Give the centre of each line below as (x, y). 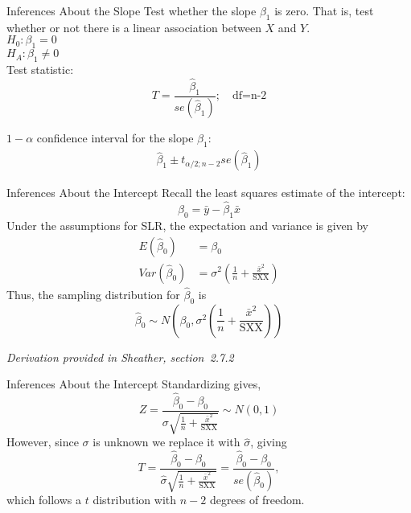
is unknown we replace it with (166, 442)
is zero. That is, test (324, 10)
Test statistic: (40, 69)
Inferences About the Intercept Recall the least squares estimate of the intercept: (206, 193)
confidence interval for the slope (115, 138)
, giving (269, 442)
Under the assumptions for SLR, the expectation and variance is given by (187, 225)
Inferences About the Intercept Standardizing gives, (134, 384)
